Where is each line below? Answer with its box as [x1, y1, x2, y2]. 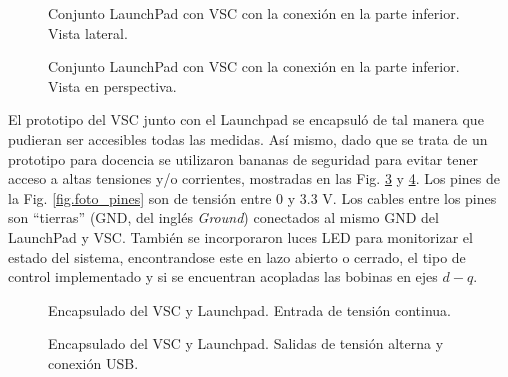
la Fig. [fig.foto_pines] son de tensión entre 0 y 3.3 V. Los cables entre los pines [8, 187, 497, 208]
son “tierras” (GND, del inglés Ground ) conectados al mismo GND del [8, 207, 439, 228]
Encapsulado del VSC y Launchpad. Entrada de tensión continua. [48, 299, 451, 320]
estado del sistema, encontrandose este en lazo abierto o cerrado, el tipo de [8, 246, 466, 267]
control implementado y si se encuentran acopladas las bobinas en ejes [8, 266, 438, 287]
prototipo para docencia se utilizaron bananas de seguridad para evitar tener [8, 148, 478, 169]
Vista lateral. [48, 22, 128, 43]
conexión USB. [48, 352, 139, 373]
